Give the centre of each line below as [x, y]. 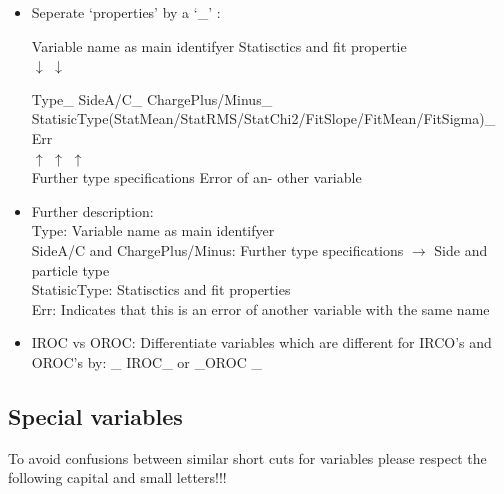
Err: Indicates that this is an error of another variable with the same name [260, 308]
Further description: [92, 210]
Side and [461, 249]
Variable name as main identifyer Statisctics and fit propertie [219, 45]
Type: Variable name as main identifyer [153, 230]
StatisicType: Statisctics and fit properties [161, 289]
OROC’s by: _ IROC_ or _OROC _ [146, 361]
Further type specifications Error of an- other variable [196, 177]
